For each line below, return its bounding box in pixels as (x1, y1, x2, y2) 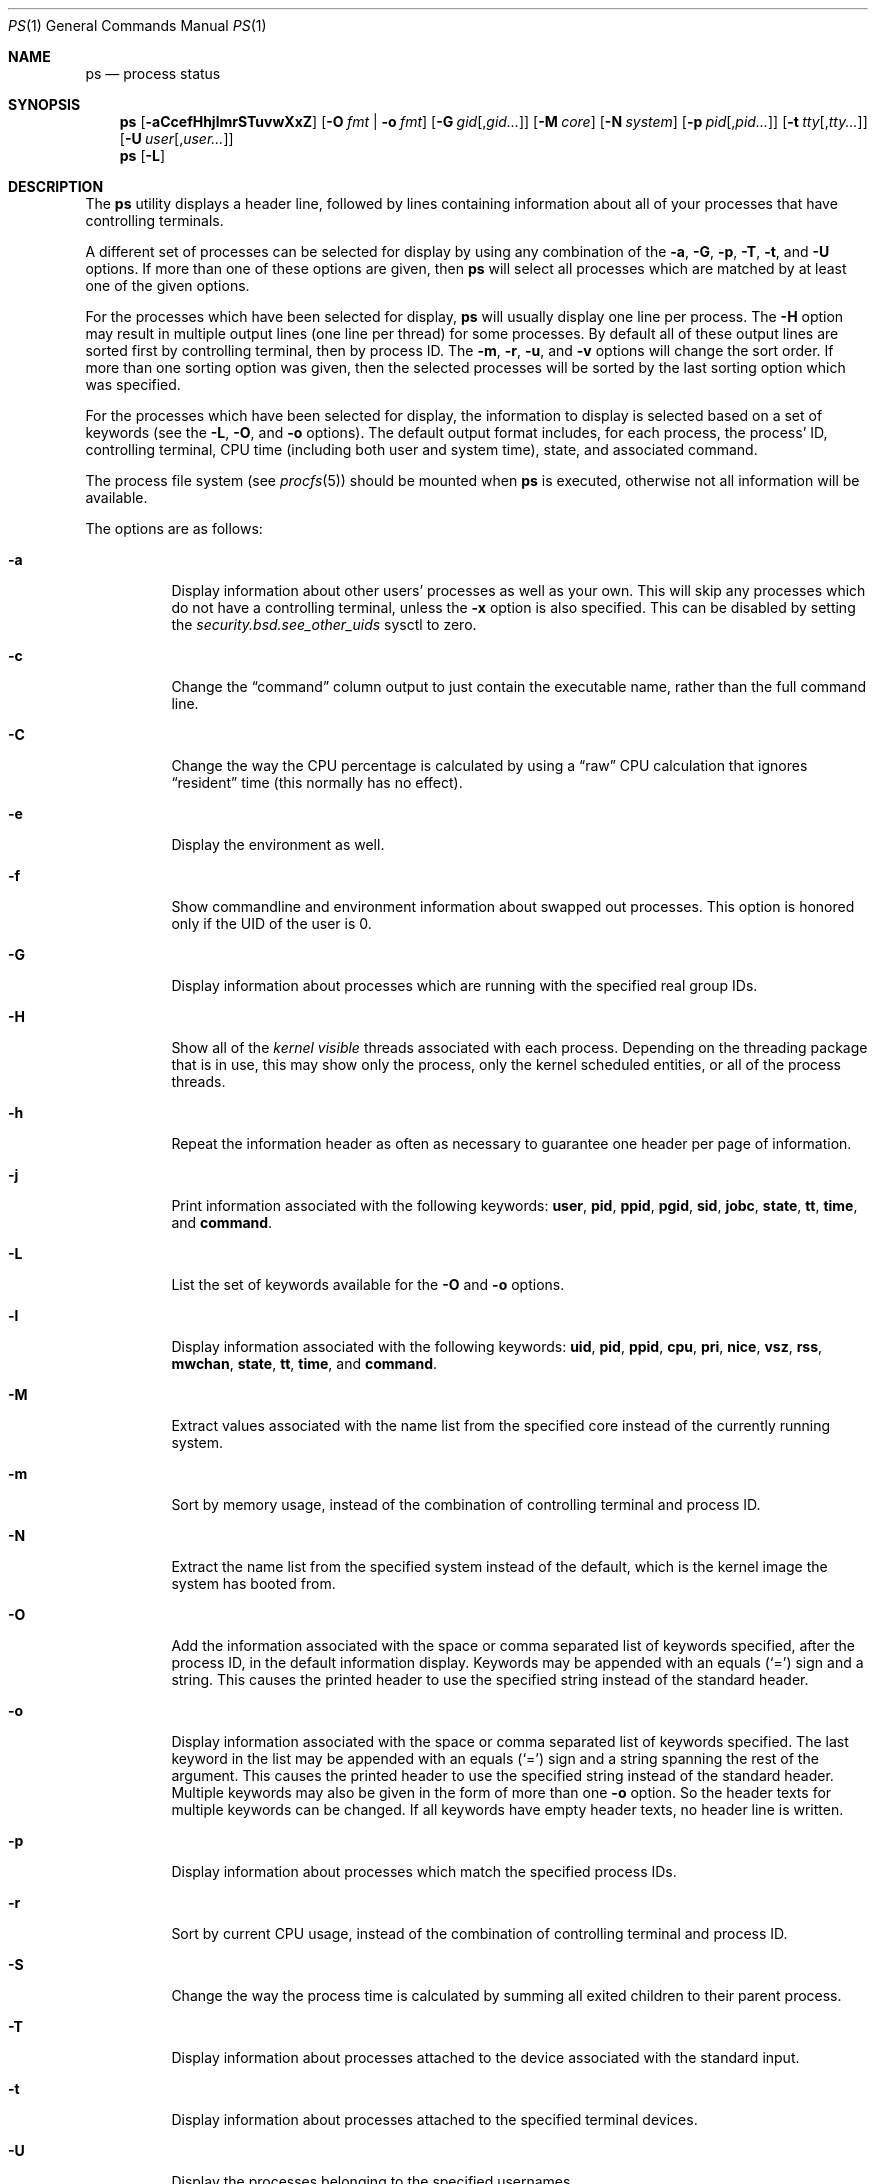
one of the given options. (85, 277, 250, 294)
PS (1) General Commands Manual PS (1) (8, 17, 267, 34)
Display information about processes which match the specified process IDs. (171, 1863, 677, 1880)
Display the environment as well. (171, 836, 385, 853)
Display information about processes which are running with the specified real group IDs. (171, 977, 758, 994)
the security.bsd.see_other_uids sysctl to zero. (171, 616, 477, 633)
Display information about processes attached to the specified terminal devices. (171, 2111, 698, 2128)
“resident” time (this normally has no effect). (171, 774, 463, 791)
